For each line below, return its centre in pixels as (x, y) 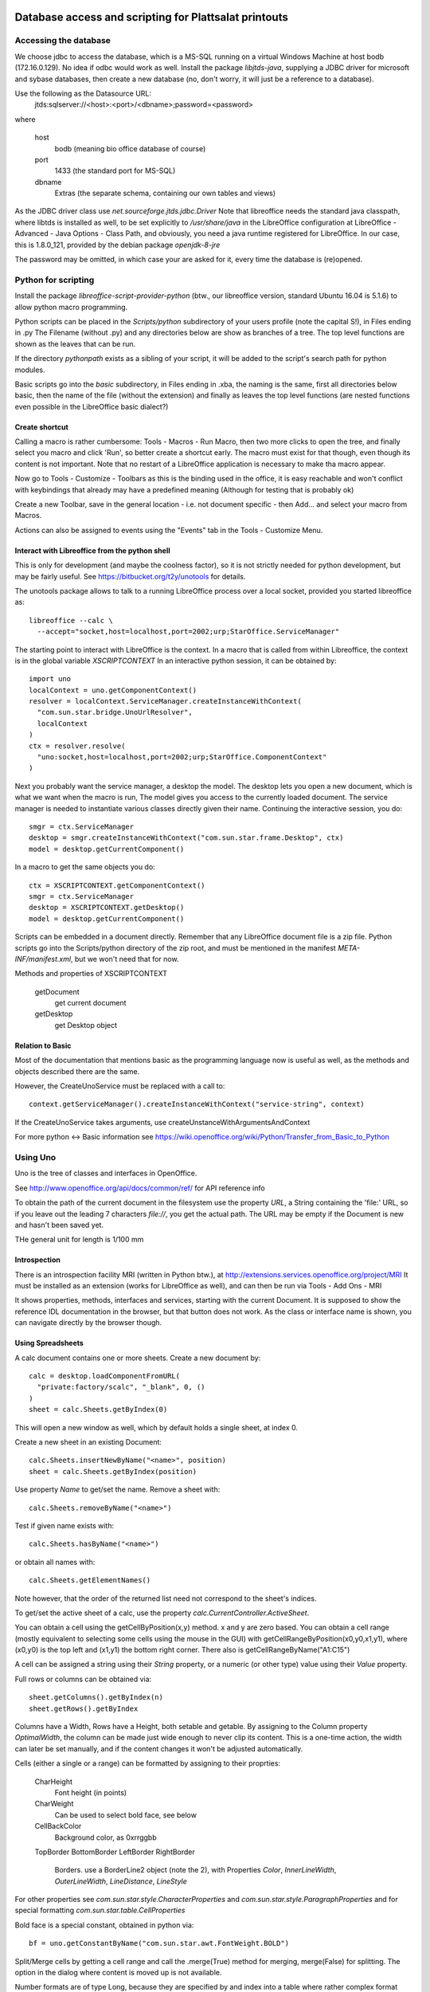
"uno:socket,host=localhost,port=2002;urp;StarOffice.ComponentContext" (182, 757)
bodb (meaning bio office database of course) (130, 148)
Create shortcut (42, 427)
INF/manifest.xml (43, 959)
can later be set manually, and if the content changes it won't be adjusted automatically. (159, 1748)
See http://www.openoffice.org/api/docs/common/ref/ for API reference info (140, 1188)
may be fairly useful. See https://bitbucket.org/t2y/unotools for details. (130, 576)
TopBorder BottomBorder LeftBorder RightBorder (115, 1852)
